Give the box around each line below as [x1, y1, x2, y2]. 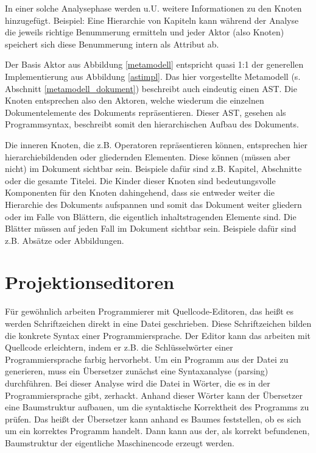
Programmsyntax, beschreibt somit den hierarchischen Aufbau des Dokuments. [5, 118, 299, 130]
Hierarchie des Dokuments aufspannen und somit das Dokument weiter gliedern [5, 198, 302, 210]
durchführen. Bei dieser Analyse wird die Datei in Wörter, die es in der [5, 376, 270, 389]
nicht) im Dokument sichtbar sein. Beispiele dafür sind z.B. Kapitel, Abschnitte [5, 162, 302, 175]
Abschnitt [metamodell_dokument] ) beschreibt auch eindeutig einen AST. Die [5, 82, 297, 95]
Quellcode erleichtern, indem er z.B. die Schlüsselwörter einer [5, 341, 233, 354]
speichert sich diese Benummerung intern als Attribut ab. [5, 37, 219, 50]
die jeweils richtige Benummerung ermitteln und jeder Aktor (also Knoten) [5, 26, 284, 38]
